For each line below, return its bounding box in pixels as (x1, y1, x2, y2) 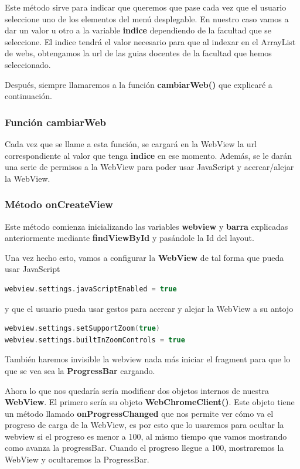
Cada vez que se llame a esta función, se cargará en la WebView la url (5, 137, 257, 149)
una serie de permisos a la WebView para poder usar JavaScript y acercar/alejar (5, 161, 294, 173)
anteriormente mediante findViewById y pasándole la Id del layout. (5, 232, 254, 244)
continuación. (5, 90, 52, 102)
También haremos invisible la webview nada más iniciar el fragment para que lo (5, 353, 291, 365)
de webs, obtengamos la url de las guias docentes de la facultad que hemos (5, 47, 272, 59)
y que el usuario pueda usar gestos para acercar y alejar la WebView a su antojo (5, 302, 294, 314)
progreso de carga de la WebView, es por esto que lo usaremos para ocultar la (5, 419, 284, 431)
